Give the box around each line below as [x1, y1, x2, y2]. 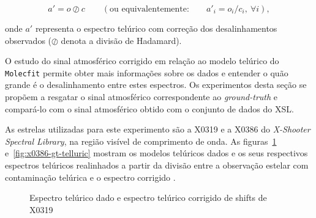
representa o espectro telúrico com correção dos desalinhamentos [35, 22, 277, 34]
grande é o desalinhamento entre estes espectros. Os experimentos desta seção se [5, 78, 307, 91]
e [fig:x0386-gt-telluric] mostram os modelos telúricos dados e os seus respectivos [5, 147, 308, 159]
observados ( [5, 34, 52, 46]
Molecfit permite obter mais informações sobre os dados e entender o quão [5, 66, 288, 79]
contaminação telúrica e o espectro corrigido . [5, 170, 176, 183]
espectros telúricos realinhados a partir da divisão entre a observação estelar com [5, 159, 309, 171]
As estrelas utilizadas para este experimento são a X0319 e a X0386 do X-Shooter [5, 123, 310, 136]
